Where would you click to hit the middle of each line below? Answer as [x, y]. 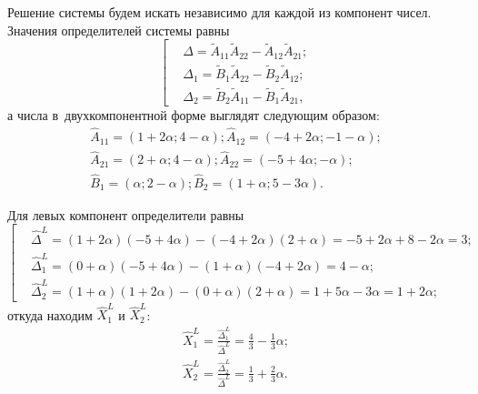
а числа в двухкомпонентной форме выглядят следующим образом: [194, 115]
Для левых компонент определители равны [126, 214]
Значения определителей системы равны [119, 30]
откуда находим [50, 314]
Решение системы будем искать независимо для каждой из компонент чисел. [219, 12]
